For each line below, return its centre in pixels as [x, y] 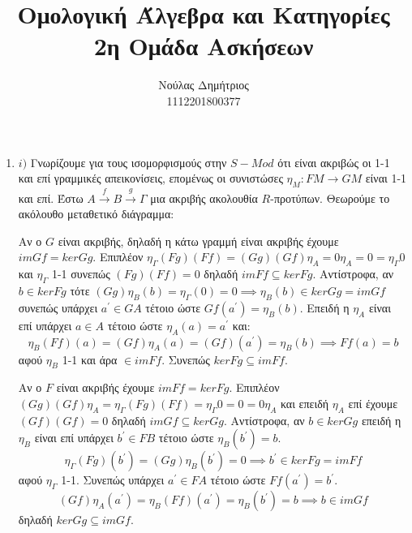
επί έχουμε [373, 404]
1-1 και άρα [90, 359]
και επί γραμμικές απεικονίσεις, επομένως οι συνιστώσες [150, 178]
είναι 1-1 [386, 178]
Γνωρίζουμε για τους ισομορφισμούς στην [129, 162]
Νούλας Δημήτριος [204, 85]
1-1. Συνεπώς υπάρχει [113, 480]
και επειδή [305, 404]
